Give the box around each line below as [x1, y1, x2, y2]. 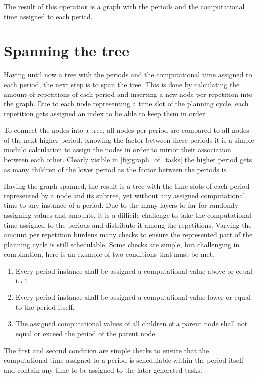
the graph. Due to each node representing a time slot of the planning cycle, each [4, 98, 249, 109]
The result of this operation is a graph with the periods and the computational [4, 1, 245, 11]
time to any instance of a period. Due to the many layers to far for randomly [4, 200, 239, 210]
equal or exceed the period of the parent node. [15, 328, 157, 338]
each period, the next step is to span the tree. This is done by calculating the [4, 79, 240, 89]
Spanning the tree [4, 40, 130, 61]
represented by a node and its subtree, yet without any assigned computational [4, 190, 245, 200]
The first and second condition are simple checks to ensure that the [4, 345, 209, 355]
